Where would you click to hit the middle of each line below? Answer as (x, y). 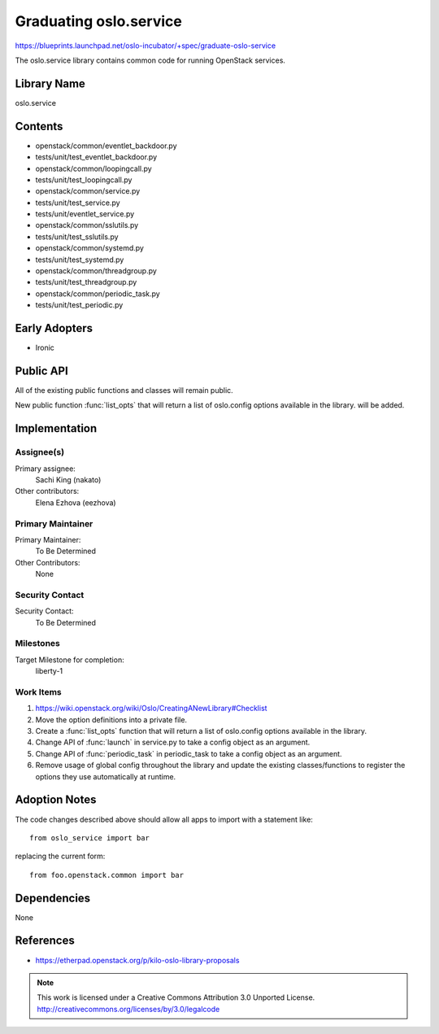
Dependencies (53, 898)
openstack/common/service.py (88, 191)
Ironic (45, 348)
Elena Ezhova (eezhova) (76, 502)
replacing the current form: (60, 856)
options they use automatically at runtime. (106, 776)
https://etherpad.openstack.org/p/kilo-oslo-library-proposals (137, 960)
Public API (41, 371)
